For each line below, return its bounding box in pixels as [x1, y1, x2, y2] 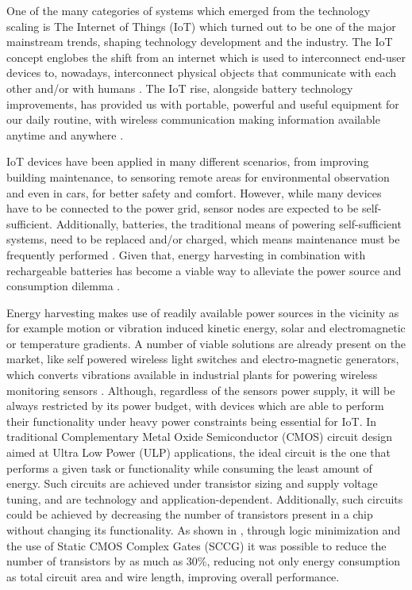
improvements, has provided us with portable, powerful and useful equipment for [6, 95, 399, 112]
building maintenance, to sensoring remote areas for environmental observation [6, 168, 390, 185]
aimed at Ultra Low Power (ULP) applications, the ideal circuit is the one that [6, 444, 391, 461]
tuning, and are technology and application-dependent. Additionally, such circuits [6, 490, 403, 507]
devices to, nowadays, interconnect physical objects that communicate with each [6, 64, 397, 81]
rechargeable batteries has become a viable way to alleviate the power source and [6, 262, 402, 278]
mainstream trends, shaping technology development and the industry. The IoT [6, 33, 393, 50]
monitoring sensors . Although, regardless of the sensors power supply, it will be [6, 381, 395, 398]
